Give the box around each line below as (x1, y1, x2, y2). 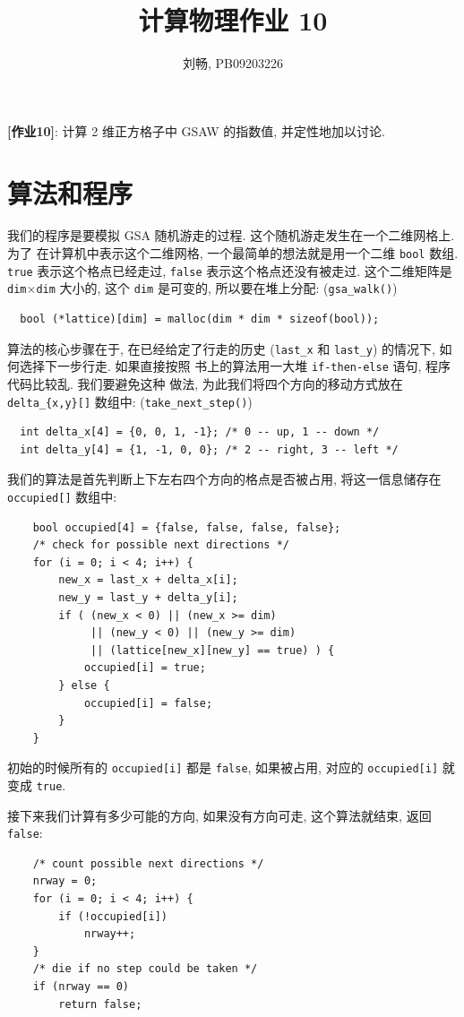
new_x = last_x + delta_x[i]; (58, 573, 238, 587)
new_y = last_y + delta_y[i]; (58, 590, 238, 604)
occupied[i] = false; (83, 696, 213, 710)
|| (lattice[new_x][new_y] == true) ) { (90, 643, 335, 657)
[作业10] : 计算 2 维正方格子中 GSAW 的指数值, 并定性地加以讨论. (7, 121, 385, 140)
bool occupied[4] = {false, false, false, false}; (32, 521, 341, 534)
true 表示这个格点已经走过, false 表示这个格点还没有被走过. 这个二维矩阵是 (7, 261, 452, 280)
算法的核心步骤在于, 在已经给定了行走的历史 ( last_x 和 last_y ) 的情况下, (7, 339, 435, 358)
